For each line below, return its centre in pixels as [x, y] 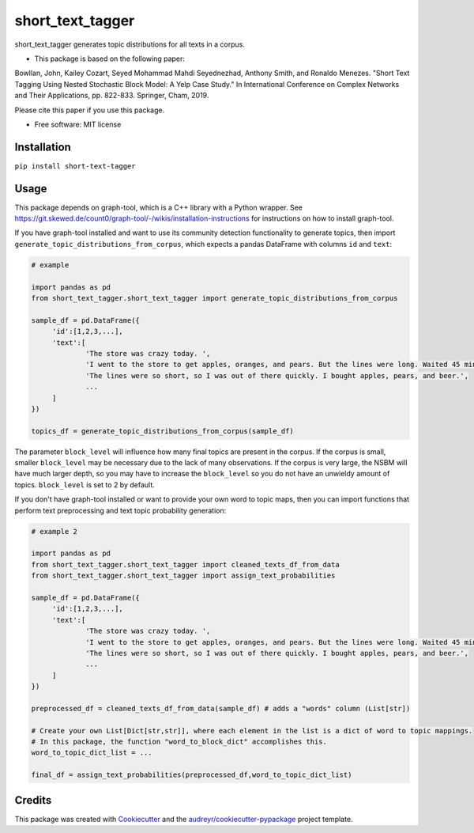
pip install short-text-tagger [75, 166]
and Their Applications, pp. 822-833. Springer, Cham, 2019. [112, 96]
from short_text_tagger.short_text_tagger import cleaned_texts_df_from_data [185, 564]
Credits [33, 800]
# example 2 [55, 531]
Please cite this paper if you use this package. [90, 110]
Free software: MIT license [78, 124]
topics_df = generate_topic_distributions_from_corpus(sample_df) [162, 431]
